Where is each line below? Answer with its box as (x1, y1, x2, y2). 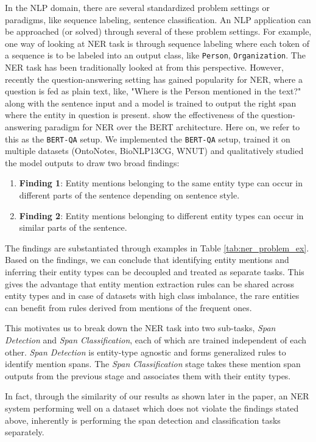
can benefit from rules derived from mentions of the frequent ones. (5, 301, 252, 314)
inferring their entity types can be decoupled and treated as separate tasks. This (5, 265, 304, 278)
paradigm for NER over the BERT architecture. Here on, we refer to (44, 121, 300, 133)
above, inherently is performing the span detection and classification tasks (5, 413, 281, 426)
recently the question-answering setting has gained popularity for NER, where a (5, 72, 303, 85)
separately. (5, 426, 44, 438)
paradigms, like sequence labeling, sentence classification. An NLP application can (5, 13, 311, 26)
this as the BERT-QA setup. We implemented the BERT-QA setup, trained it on (5, 132, 290, 145)
